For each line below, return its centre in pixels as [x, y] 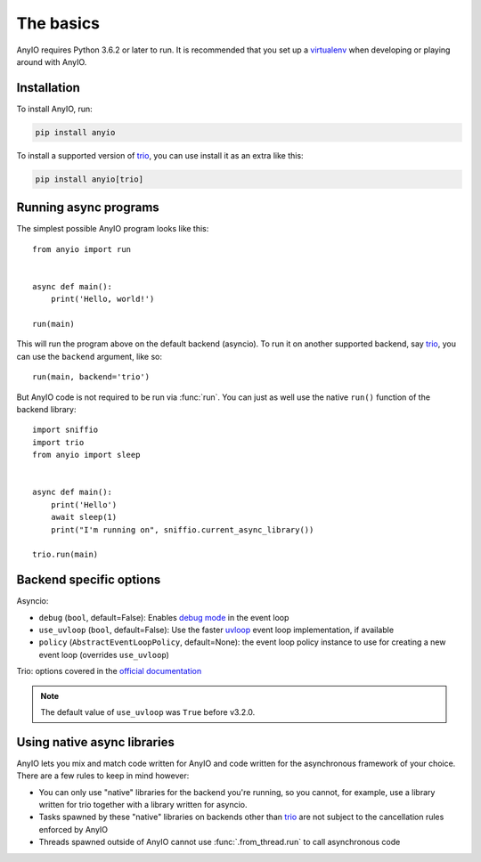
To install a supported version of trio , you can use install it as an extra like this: [160, 155]
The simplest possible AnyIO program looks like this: [113, 229]
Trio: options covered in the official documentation [109, 671]
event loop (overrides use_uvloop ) [104, 655]
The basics [58, 23]
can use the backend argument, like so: [89, 356]
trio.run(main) [65, 555]
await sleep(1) [84, 517]
